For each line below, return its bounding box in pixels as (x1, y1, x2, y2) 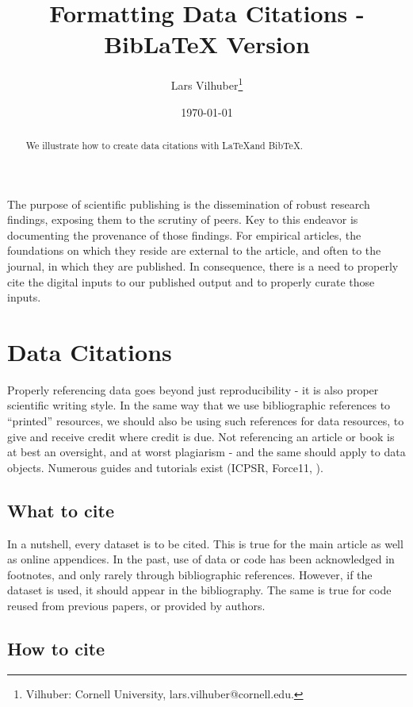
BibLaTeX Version (104, 28, 310, 60)
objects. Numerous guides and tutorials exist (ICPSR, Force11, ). (7, 459, 323, 475)
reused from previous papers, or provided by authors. (7, 597, 266, 614)
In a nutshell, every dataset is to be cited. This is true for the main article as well (7, 535, 403, 551)
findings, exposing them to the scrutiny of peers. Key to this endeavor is (7, 211, 358, 228)
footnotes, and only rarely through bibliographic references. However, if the (7, 566, 373, 582)
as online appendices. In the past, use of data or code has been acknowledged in (7, 551, 395, 567)
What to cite (7, 498, 114, 522)
